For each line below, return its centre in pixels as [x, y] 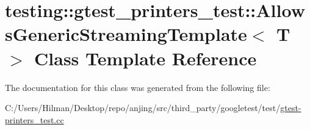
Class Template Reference [146, 58]
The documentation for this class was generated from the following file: [138, 87]
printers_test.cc [34, 119]
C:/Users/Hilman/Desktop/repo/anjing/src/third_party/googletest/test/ [143, 108]
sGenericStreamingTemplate [126, 34]
